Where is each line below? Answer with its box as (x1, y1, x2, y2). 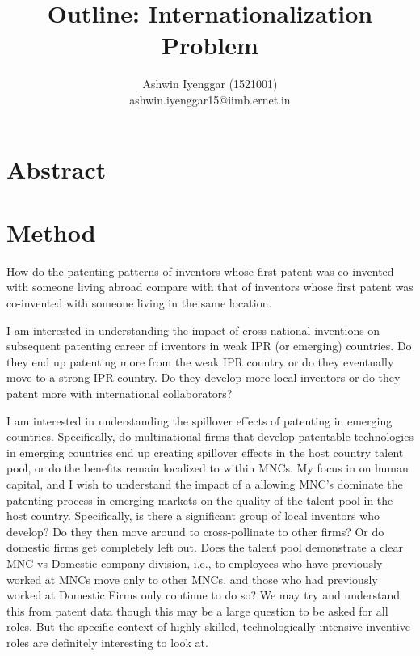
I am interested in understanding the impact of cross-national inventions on (6, 321, 380, 338)
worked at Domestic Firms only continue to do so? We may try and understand (6, 586, 400, 603)
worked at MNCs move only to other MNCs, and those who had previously (6, 570, 378, 587)
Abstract (6, 152, 107, 185)
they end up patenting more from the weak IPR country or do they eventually (6, 353, 394, 370)
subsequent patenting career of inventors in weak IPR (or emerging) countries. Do (6, 337, 412, 354)
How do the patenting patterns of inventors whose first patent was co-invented (6, 262, 394, 279)
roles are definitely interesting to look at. (6, 633, 208, 650)
